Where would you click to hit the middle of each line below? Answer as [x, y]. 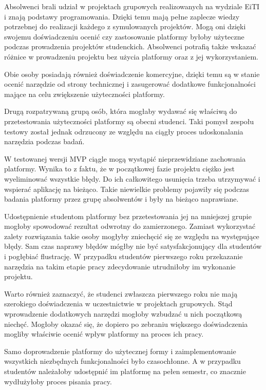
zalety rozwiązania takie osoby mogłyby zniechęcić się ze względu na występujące [132, 236]
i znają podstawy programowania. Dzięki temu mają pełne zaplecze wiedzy [122, 16]
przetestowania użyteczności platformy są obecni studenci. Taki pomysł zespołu [129, 121]
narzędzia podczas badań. [44, 141]
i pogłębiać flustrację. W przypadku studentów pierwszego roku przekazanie [123, 256]
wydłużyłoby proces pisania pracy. [58, 381]
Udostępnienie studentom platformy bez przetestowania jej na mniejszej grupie [128, 216]
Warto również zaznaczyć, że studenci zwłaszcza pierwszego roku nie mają [121, 293]
